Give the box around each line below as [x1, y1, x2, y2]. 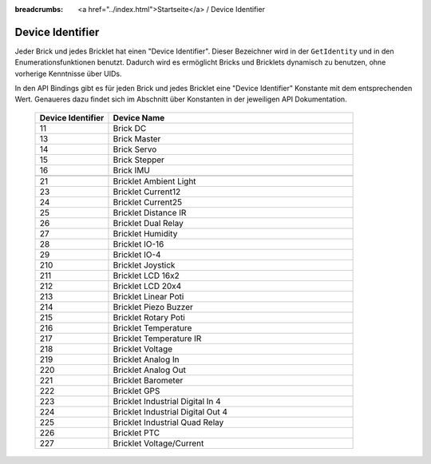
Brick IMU [113, 165, 151, 176]
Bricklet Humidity [113, 228, 178, 239]
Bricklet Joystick [113, 260, 176, 271]
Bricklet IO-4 [113, 248, 161, 260]
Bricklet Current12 [113, 186, 181, 197]
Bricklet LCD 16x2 [113, 270, 180, 281]
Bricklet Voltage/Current [113, 438, 204, 449]
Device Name [113, 112, 165, 123]
